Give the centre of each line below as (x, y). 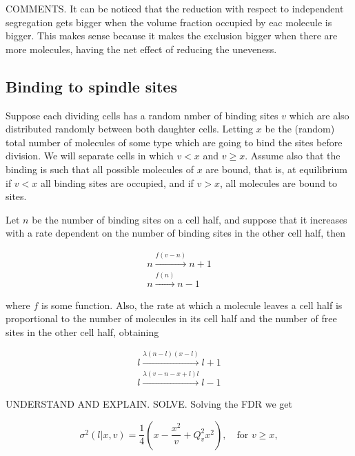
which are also (319, 115)
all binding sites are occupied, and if (117, 182)
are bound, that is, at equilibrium (276, 169)
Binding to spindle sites (91, 86)
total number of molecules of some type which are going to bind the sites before (174, 142)
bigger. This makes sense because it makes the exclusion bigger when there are (172, 36)
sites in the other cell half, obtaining (82, 331)
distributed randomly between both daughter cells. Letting (130, 129)
